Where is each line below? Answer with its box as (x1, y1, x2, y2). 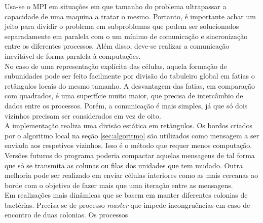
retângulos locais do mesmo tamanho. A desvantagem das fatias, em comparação (5, 80, 255, 91)
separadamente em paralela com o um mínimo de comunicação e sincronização (5, 30, 248, 41)
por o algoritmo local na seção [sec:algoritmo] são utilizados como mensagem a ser (5, 130, 259, 140)
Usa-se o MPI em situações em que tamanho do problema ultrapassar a (5, 1, 227, 11)
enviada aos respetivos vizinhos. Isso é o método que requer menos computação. (5, 140, 252, 151)
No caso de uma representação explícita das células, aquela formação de (5, 60, 227, 71)
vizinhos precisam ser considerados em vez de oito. (5, 110, 161, 121)
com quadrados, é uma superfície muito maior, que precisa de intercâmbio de (5, 90, 243, 101)
